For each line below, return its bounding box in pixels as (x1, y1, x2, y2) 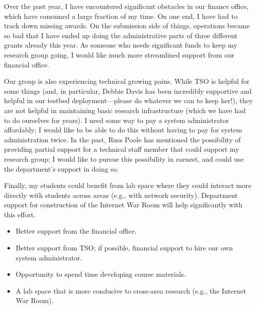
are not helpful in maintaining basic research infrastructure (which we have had (4, 105, 246, 115)
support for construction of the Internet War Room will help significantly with (4, 199, 243, 210)
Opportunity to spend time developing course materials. (15, 269, 186, 279)
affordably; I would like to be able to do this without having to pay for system (4, 124, 242, 135)
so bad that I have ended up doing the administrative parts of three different (4, 30, 238, 40)
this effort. (4, 209, 36, 219)
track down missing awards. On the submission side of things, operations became (4, 20, 250, 31)
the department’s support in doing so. (4, 163, 119, 174)
